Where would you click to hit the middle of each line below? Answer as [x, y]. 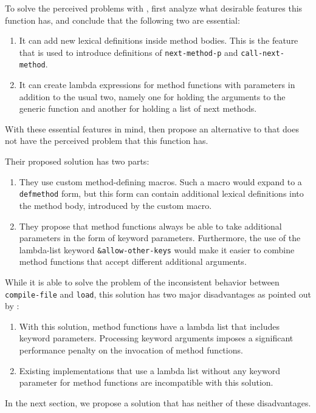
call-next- [263, 53]
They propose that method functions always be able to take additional [150, 226]
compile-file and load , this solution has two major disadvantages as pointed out [158, 294]
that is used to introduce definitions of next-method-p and [129, 52]
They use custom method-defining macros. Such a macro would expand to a [160, 181]
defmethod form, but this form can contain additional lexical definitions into [161, 193]
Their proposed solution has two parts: [77, 161]
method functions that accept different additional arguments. [133, 261]
